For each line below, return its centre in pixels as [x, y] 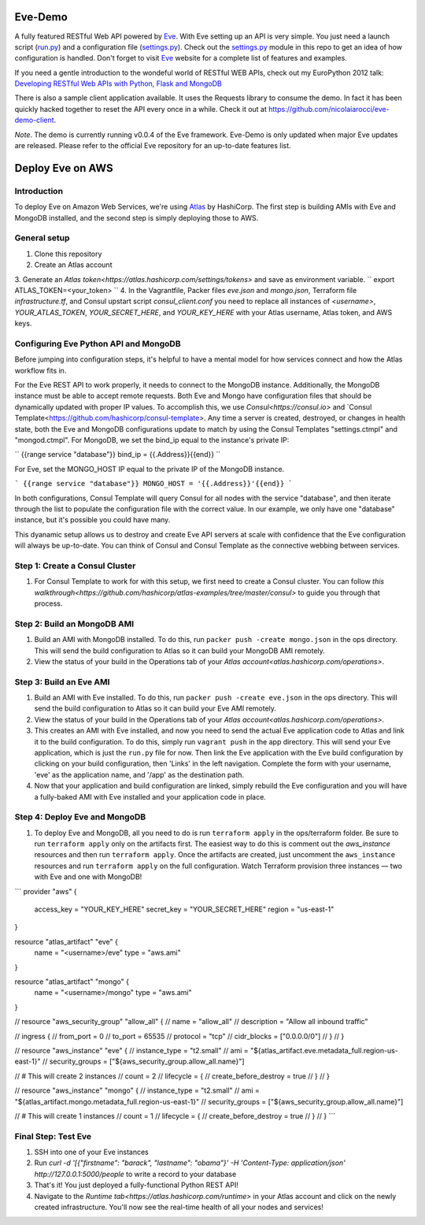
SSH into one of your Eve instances [91, 1152]
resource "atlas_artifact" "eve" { [66, 941]
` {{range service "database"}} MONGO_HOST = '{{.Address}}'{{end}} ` [153, 484]
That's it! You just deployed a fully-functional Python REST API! [137, 1185]
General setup [42, 238]
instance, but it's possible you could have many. [92, 520]
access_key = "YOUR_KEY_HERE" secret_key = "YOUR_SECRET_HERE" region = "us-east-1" [184, 909]
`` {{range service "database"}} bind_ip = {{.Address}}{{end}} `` [118, 455]
